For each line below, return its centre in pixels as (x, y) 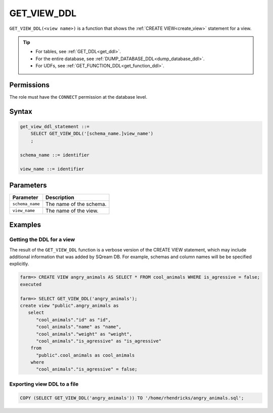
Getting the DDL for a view (42, 239)
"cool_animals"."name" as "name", (79, 327)
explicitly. (19, 264)
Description (60, 197)
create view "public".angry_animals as (69, 305)
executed (31, 284)
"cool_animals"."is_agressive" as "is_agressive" (99, 341)
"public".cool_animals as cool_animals (85, 355)
